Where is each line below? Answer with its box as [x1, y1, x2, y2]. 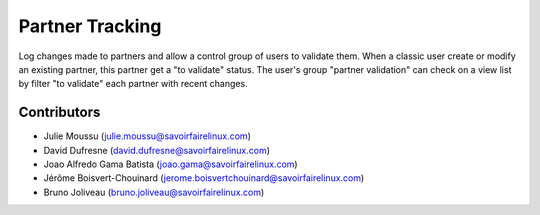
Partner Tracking [18, 15, 162, 37]
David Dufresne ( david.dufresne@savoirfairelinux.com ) [43, 144, 270, 156]
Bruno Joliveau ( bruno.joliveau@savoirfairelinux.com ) [43, 186, 265, 198]
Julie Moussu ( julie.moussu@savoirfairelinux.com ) [43, 130, 252, 142]
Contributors [18, 104, 101, 121]
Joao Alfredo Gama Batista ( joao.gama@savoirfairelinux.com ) [43, 158, 299, 170]
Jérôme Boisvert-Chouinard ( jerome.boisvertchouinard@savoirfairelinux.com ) [43, 172, 365, 184]
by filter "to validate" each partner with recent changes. [18, 78, 249, 90]
